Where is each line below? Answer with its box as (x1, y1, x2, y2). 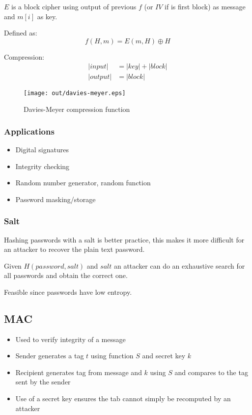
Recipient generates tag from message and (15, 367, 142, 377)
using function (90, 350, 134, 361)
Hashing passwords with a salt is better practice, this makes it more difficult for (4, 234, 245, 244)
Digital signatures (15, 144, 69, 154)
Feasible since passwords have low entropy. (4, 286, 132, 297)
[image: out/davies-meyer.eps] (24, 90, 126, 97)
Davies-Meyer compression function (24, 104, 130, 114)
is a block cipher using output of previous (11, 1, 137, 11)
